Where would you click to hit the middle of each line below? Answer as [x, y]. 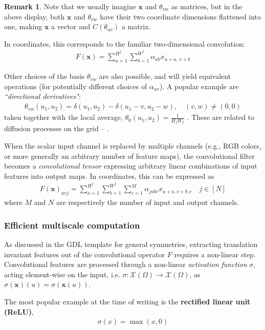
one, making [23, 26]
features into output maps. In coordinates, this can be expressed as [109, 176]
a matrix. [136, 26]
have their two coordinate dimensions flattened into [181, 16]
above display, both [35, 16]
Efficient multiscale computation [72, 225]
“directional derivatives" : [42, 96]
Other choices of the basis [45, 76]
